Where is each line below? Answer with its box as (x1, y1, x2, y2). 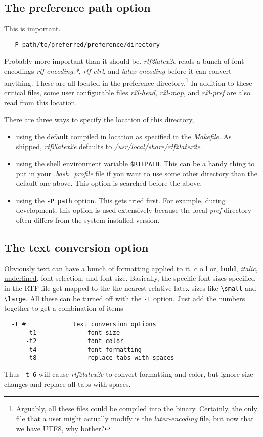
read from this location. (4, 97, 77, 108)
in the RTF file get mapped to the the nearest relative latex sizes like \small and (4, 282, 256, 293)
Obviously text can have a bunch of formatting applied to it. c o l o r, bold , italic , (4, 263, 258, 273)
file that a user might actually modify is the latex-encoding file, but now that (16, 413, 254, 423)
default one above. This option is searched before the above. (16, 178, 202, 188)
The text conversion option (4, 239, 149, 255)
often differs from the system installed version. (16, 214, 160, 225)
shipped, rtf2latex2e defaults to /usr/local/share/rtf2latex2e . (16, 141, 202, 152)
